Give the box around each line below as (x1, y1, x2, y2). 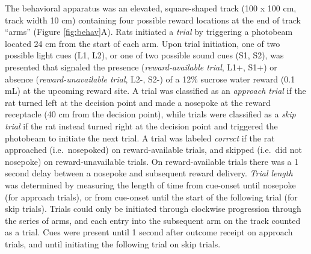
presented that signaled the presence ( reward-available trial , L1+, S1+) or (5, 60, 277, 73)
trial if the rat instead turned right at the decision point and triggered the (5, 119, 278, 132)
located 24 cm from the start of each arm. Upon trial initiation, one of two (5, 37, 280, 49)
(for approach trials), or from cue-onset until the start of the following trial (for (5, 190, 298, 203)
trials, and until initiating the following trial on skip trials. (5, 237, 221, 250)
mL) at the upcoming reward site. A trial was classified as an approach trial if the (5, 84, 306, 97)
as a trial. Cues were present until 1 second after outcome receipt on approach (5, 226, 293, 238)
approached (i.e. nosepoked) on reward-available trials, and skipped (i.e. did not (5, 143, 302, 156)
